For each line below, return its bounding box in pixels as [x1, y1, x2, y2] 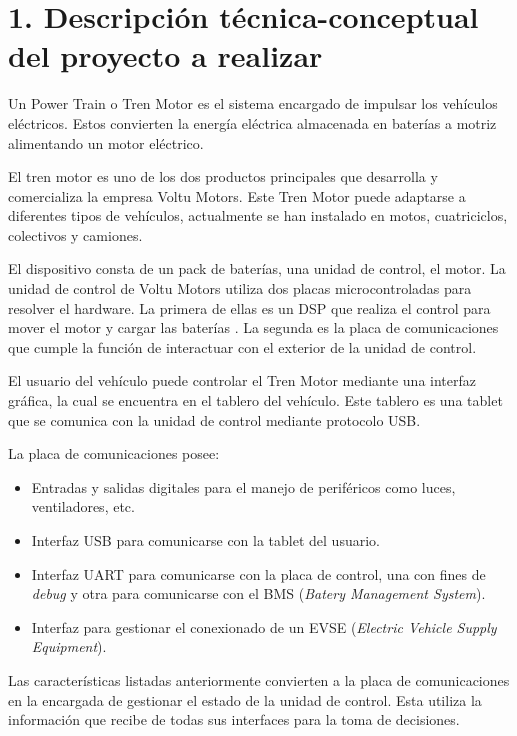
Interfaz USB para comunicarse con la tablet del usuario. [31, 530, 380, 550]
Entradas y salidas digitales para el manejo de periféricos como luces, [31, 476, 456, 497]
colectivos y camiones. [8, 224, 143, 245]
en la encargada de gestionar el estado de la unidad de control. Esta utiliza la [8, 689, 482, 710]
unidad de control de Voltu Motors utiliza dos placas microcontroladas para [8, 278, 472, 299]
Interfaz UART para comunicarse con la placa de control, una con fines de [31, 563, 486, 584]
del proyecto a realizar [8, 35, 323, 76]
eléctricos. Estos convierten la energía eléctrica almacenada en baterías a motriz [8, 112, 497, 133]
